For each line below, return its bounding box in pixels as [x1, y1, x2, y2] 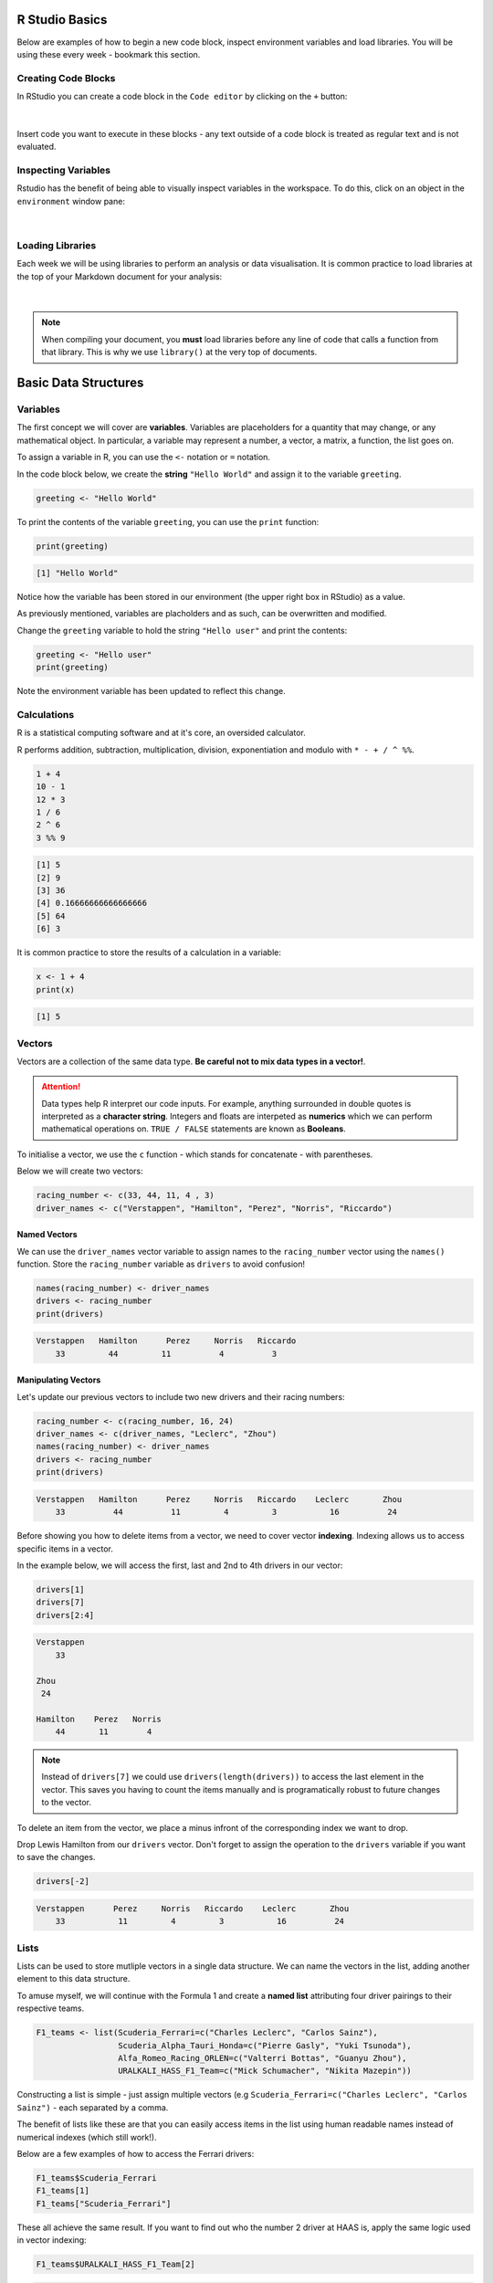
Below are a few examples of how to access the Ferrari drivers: [16, 2148, 255, 2159]
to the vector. [41, 1797, 91, 1808]
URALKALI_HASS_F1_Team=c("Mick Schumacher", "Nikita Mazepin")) [117, 2066, 413, 2077]
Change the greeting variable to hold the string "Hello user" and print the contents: [16, 625, 348, 636]
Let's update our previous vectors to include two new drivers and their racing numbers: [16, 1391, 346, 1402]
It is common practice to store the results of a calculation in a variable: [16, 947, 282, 958]
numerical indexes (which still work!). [16, 2131, 157, 2142]
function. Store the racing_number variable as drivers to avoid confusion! [16, 1258, 306, 1269]
